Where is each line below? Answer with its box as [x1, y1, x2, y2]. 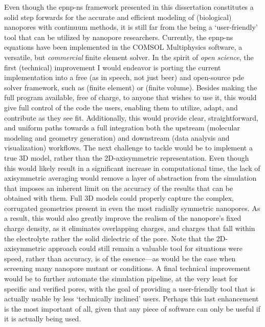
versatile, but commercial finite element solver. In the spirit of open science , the [4, 51, 254, 62]
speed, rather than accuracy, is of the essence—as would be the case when [4, 253, 236, 263]
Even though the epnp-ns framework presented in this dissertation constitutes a [4, 2, 254, 12]
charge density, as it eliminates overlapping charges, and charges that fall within [4, 223, 255, 234]
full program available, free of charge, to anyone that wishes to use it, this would [4, 92, 257, 103]
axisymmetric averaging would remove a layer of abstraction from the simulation [4, 172, 257, 183]
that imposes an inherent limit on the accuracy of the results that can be [4, 182, 233, 193]
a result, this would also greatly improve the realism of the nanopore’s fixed [4, 213, 241, 223]
